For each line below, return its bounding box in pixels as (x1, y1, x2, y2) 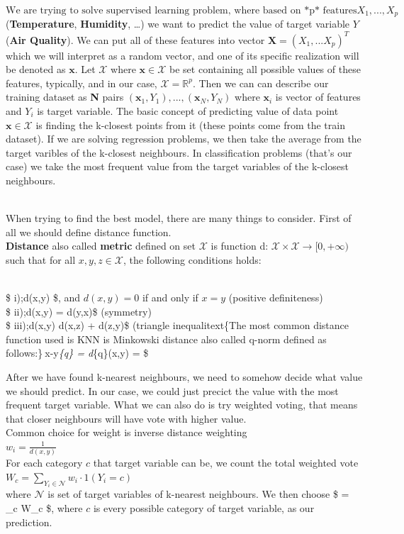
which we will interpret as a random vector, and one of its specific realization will (6, 48, 359, 62)
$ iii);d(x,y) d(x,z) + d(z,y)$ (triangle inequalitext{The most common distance (6, 318, 349, 333)
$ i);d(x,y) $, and (6, 290, 81, 305)
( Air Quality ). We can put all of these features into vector (6, 32, 265, 47)
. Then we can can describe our (192, 75, 329, 90)
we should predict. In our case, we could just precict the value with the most (6, 383, 339, 398)
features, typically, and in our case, (6, 75, 157, 90)
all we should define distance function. (6, 224, 172, 239)
